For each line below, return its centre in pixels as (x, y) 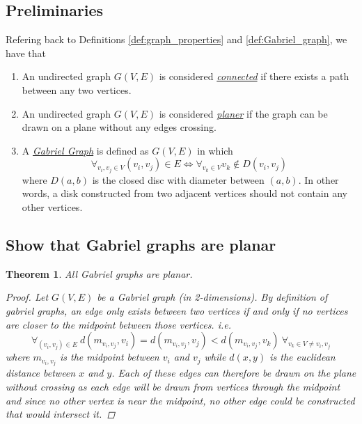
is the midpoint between (109, 357)
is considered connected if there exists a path (254, 76)
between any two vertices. (77, 89)
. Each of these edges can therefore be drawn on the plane (234, 373)
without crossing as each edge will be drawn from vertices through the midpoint (173, 387)
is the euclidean (302, 357)
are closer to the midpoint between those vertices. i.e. (119, 324)
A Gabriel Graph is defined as (85, 150)
